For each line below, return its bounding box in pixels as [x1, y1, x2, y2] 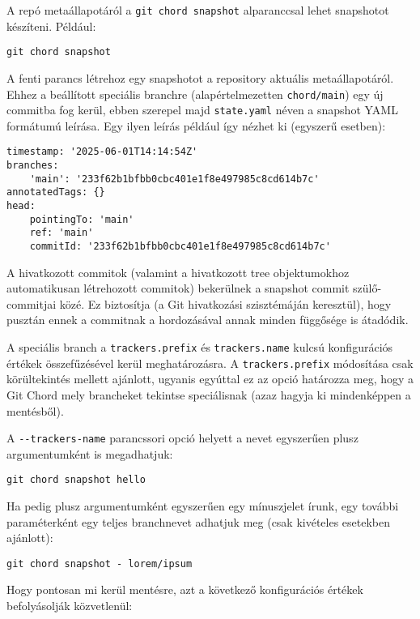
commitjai [6, 295, 57, 312]
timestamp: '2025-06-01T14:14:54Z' [6, 146, 198, 158]
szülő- [353, 280, 382, 297]
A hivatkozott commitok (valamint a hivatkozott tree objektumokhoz [6, 263, 350, 280]
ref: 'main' [29, 227, 94, 239]
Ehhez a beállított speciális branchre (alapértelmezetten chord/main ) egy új [6, 85, 384, 102]
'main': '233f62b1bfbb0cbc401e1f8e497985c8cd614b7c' [29, 173, 320, 185]
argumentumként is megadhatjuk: [6, 445, 173, 462]
